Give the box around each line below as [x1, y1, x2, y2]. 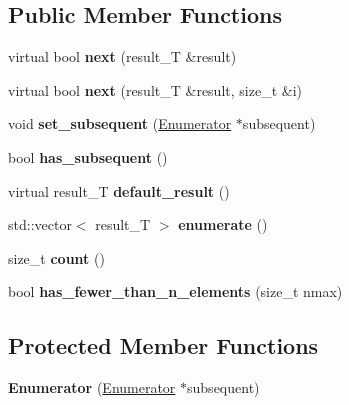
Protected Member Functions [8, 330, 319, 361]
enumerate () [178, 214, 268, 235]
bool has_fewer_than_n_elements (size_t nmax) [8, 281, 343, 302]
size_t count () [8, 247, 105, 268]
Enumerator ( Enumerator [8, 377, 176, 398]
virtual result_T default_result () [8, 180, 230, 201]
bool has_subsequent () [8, 146, 168, 167]
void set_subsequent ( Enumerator [8, 113, 232, 134]
